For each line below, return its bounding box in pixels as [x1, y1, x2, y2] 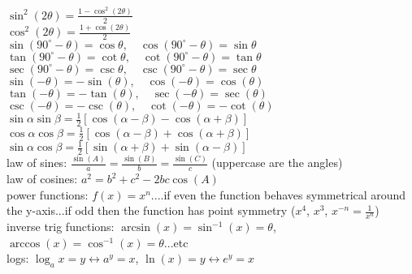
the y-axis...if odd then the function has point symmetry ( [7, 202, 296, 219]
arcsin [121, 222, 150, 234]
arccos [9, 238, 41, 250]
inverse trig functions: [7, 218, 115, 235]
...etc [163, 233, 189, 250]
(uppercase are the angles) [211, 154, 343, 171]
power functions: [7, 186, 89, 203]
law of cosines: [7, 170, 78, 187]
